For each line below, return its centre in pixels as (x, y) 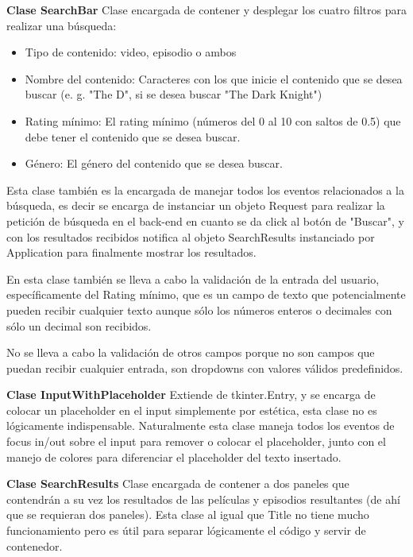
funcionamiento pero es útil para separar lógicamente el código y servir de (186, 530)
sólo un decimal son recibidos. (79, 325)
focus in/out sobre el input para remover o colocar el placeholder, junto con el (196, 441)
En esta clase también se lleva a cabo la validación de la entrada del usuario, (193, 278)
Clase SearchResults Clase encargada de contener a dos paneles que (178, 484)
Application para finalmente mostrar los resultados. (131, 252)
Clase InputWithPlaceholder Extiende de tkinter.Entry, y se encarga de (191, 395)
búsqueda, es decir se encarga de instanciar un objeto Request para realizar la (196, 205)
